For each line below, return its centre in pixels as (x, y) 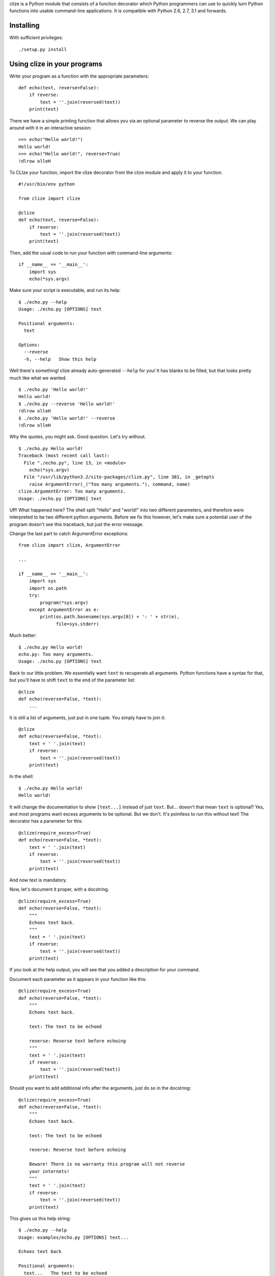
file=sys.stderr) (78, 624)
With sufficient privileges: (36, 38)
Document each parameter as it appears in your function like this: (78, 979)
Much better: (23, 635)
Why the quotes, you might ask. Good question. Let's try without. (78, 437)
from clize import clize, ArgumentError (70, 545)
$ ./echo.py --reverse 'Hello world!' (67, 404)
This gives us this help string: (40, 1218)
